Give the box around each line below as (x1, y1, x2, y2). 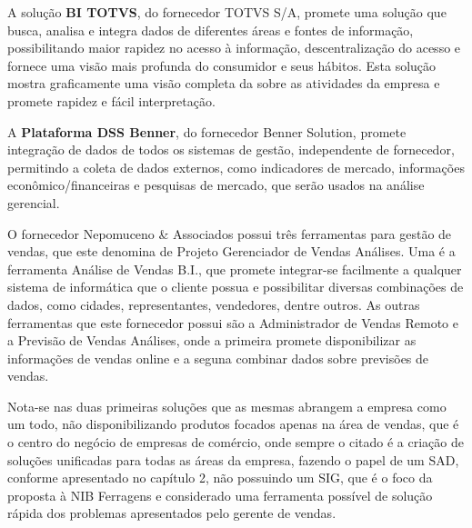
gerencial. (7, 193, 60, 212)
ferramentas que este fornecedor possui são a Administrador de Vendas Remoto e (7, 313, 458, 332)
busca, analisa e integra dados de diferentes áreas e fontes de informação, (7, 20, 414, 39)
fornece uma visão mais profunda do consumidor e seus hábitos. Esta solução (7, 55, 437, 75)
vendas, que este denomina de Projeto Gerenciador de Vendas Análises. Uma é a (7, 242, 456, 261)
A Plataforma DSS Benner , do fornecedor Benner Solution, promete (7, 122, 407, 141)
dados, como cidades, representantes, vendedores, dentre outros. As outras (7, 294, 420, 314)
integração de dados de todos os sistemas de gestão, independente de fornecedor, (7, 140, 455, 159)
